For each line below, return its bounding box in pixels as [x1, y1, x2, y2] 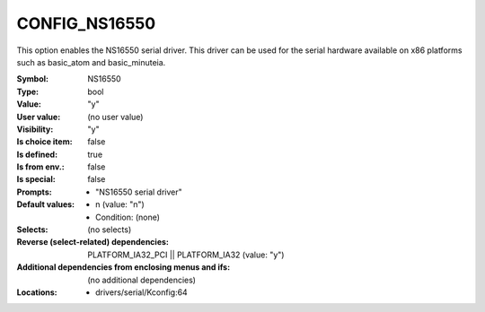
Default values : [16, 199, 75, 210]
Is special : [16, 174, 56, 185]
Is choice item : [16, 136, 73, 147]
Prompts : [16, 186, 53, 197]
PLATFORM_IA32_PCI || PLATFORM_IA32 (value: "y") [87, 249, 285, 260]
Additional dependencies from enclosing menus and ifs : [16, 262, 231, 273]
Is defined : [16, 149, 58, 160]
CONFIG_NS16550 [16, 13, 156, 33]
